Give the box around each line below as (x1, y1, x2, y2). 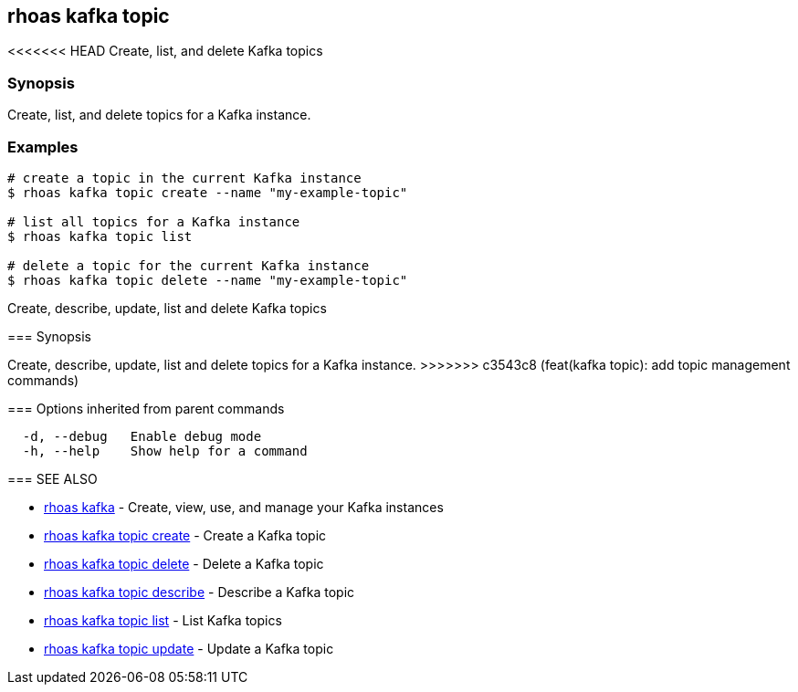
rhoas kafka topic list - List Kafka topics (44, 612, 282, 628)
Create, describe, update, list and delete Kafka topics (7, 299, 327, 316)
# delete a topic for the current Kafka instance (7, 257, 370, 273)
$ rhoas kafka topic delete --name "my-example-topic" (7, 272, 408, 288)
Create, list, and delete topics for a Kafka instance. (7, 107, 311, 123)
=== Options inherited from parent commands (7, 400, 285, 416)
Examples (7, 137, 79, 156)
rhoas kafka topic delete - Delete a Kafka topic (44, 555, 324, 571)
